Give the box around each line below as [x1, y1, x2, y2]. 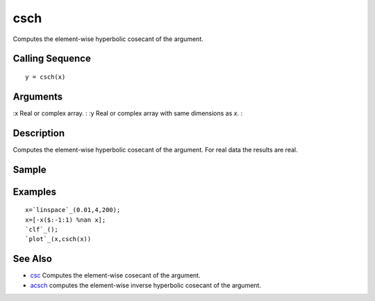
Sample [12, 163, 47, 175]
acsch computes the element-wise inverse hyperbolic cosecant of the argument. [30, 281, 262, 289]
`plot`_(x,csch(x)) [25, 235, 92, 243]
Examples [12, 186, 57, 197]
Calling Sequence [12, 53, 92, 65]
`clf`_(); [25, 225, 58, 233]
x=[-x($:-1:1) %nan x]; [25, 215, 106, 224]
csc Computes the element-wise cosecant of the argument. [30, 271, 201, 279]
